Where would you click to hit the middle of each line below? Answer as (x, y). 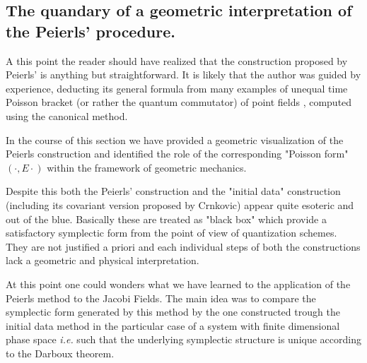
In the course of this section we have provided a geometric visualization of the (175, 139)
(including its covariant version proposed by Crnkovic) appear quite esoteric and (180, 204)
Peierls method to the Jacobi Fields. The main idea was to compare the (161, 298)
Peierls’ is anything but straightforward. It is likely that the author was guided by (183, 75)
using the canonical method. (67, 115)
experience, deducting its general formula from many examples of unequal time (177, 88)
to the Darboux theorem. (60, 353)
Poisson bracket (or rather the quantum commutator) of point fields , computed (179, 102)
